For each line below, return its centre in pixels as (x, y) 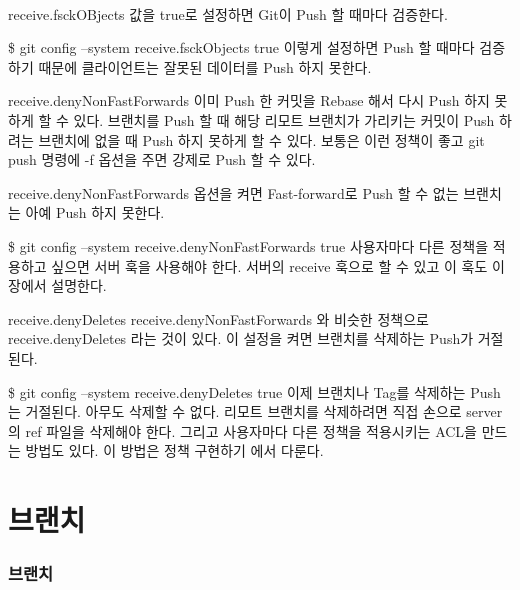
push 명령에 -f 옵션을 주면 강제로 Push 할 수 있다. (162, 159)
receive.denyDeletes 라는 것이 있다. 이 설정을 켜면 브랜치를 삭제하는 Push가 (241, 338)
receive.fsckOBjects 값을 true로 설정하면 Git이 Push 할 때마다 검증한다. (228, 13)
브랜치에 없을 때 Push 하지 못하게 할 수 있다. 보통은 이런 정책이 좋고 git (261, 139)
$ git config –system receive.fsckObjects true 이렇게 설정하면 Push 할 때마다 (241, 47)
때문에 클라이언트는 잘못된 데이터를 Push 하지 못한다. (205, 66)
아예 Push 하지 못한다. (95, 212)
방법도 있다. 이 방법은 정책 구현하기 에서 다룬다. (174, 450)
